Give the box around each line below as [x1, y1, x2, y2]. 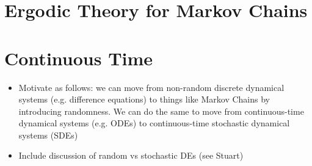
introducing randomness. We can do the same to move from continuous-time [18, 104, 304, 117]
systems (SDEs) [18, 128, 78, 141]
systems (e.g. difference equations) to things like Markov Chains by [18, 93, 270, 106]
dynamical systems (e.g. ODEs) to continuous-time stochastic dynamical [18, 117, 290, 129]
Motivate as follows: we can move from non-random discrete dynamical [18, 81, 285, 93]
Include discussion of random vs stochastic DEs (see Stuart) [18, 149, 244, 162]
